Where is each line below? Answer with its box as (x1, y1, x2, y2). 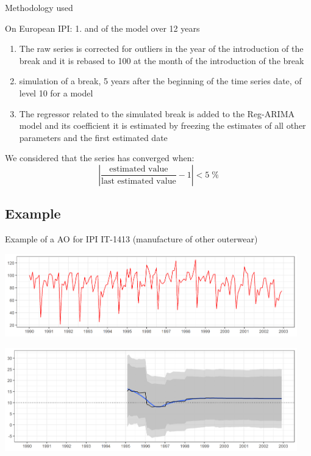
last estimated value (101, 176, 176, 186)
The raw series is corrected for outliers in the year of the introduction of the (19, 42, 304, 55)
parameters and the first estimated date (19, 131, 168, 143)
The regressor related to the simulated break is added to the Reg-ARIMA (19, 107, 295, 120)
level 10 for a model (19, 86, 93, 99)
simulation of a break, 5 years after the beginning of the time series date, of (19, 74, 302, 87)
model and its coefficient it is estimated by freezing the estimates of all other (19, 119, 306, 132)
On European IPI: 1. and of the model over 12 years (5, 21, 200, 34)
